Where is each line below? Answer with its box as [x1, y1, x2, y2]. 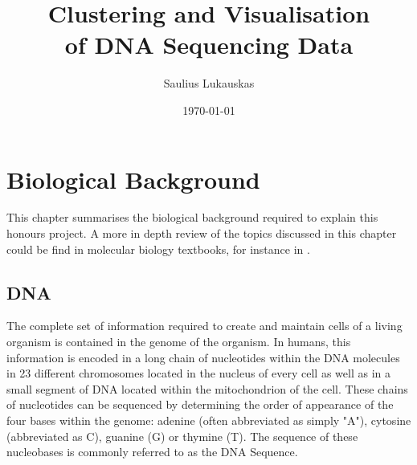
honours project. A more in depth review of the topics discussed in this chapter [6, 225, 397, 242]
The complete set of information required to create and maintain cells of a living [6, 317, 403, 334]
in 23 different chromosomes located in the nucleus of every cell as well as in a [6, 365, 390, 381]
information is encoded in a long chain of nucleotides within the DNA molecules [6, 349, 400, 365]
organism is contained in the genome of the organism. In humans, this [6, 333, 351, 350]
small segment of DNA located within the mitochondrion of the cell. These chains [6, 380, 408, 397]
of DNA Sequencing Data [64, 28, 354, 61]
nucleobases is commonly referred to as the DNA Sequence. [6, 443, 298, 460]
